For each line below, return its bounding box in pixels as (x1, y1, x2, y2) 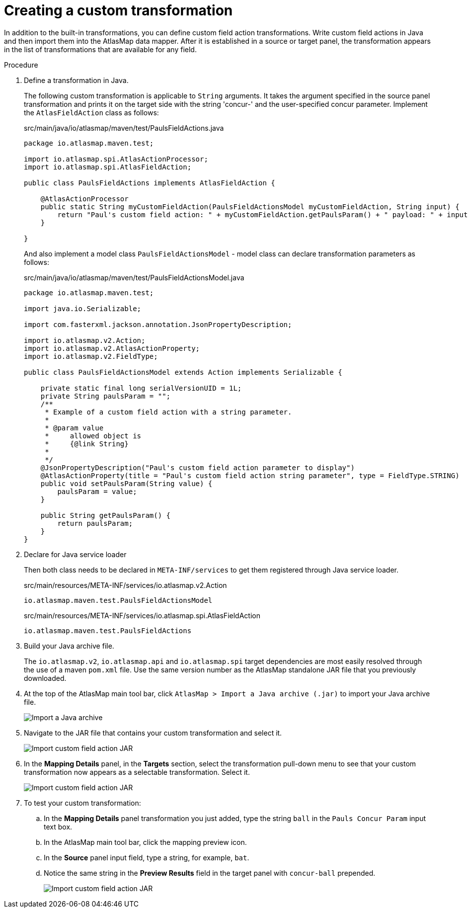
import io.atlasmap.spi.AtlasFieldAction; (24, 163, 192, 171)
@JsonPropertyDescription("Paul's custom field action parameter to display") (40, 463, 355, 472)
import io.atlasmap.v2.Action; (24, 336, 146, 344)
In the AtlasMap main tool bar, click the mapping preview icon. (44, 837, 247, 846)
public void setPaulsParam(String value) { (40, 479, 213, 488)
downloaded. (24, 673, 67, 682)
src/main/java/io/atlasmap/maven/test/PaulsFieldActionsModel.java (24, 273, 244, 282)
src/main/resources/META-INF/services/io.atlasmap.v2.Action (24, 580, 227, 589)
